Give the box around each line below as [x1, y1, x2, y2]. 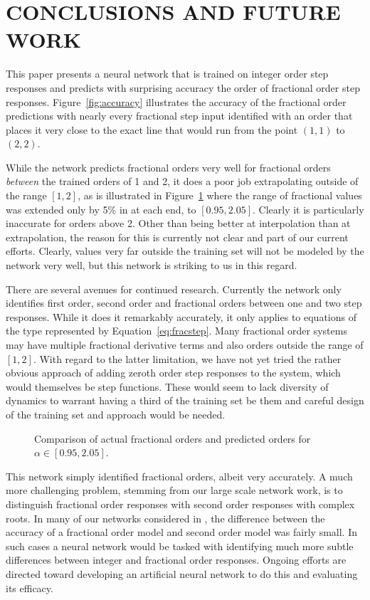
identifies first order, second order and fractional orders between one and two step [6, 295, 362, 310]
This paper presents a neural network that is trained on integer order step [6, 66, 329, 81]
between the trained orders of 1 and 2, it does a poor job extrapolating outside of [6, 174, 359, 189]
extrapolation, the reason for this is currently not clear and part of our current [6, 229, 349, 244]
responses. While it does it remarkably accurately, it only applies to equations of [6, 309, 356, 324]
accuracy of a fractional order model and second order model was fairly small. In [6, 525, 358, 540]
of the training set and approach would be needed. [6, 406, 226, 421]
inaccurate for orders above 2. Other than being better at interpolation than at [6, 216, 351, 231]
